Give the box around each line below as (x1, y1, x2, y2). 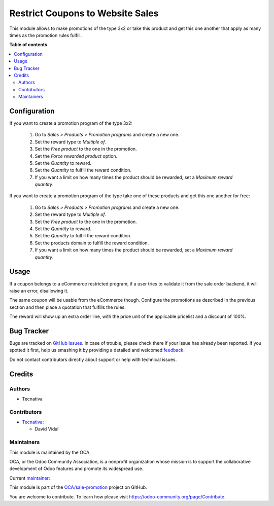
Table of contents (9, 42, 48, 48)
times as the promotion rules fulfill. (9, 32, 82, 38)
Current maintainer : (9, 475, 50, 481)
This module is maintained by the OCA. (9, 449, 91, 455)
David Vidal (35, 426, 59, 432)
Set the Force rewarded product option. (35, 153, 118, 159)
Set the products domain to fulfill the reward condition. (35, 240, 149, 246)
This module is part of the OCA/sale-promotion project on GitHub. (9, 484, 147, 490)
